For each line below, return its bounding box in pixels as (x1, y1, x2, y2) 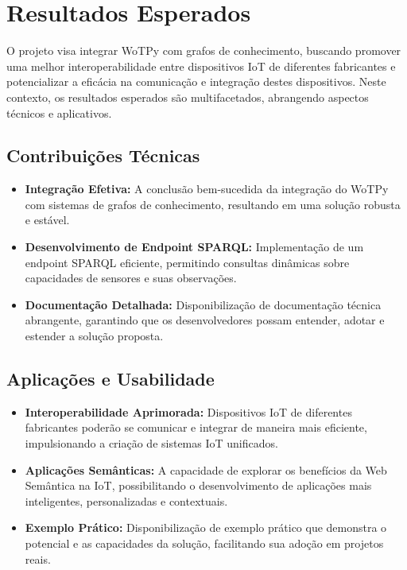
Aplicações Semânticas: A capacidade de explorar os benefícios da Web (25, 461, 387, 478)
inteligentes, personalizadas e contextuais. (25, 492, 228, 509)
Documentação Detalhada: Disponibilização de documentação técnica (25, 296, 382, 312)
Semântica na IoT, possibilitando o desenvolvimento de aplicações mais (25, 477, 372, 494)
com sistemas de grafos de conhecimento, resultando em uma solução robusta (25, 196, 401, 212)
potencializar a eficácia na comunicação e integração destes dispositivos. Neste (6, 73, 386, 90)
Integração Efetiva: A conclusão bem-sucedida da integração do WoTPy (25, 180, 389, 197)
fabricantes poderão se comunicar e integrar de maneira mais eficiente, (25, 419, 367, 436)
